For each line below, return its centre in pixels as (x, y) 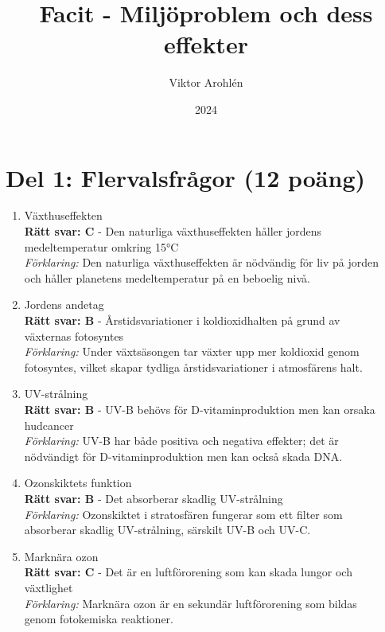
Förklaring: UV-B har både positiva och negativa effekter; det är (181, 441)
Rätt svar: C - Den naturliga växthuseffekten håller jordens (173, 231)
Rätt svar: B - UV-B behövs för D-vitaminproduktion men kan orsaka (200, 409)
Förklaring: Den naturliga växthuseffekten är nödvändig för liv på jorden (202, 262)
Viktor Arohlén (206, 82)
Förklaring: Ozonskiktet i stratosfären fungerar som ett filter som (183, 514)
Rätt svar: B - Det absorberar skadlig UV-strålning (154, 498)
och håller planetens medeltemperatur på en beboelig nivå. (167, 277)
